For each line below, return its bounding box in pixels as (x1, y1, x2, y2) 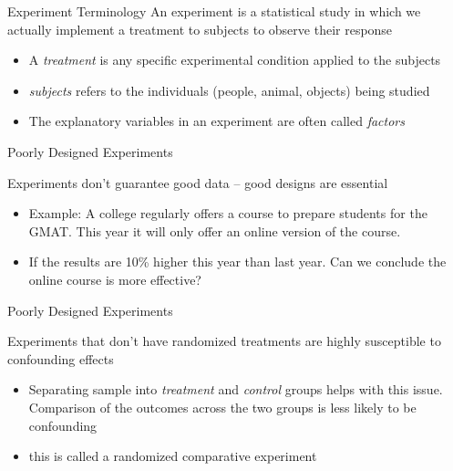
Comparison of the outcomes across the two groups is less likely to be (28, 397, 417, 416)
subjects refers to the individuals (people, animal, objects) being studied (28, 80, 430, 99)
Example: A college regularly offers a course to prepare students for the (28, 204, 427, 223)
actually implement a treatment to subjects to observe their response (7, 19, 393, 38)
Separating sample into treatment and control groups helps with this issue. (28, 380, 443, 399)
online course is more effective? (28, 269, 201, 288)
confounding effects (7, 349, 114, 368)
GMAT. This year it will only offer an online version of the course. (28, 221, 401, 240)
